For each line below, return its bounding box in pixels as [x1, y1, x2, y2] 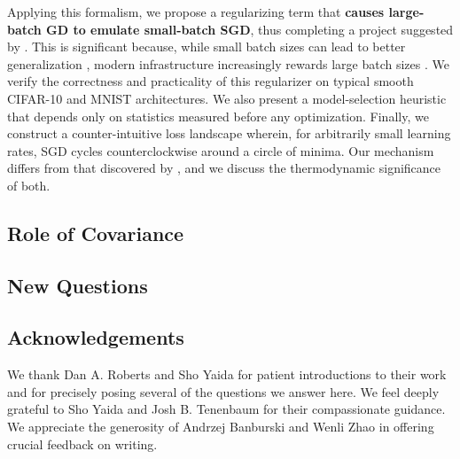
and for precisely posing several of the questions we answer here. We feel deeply [7, 382, 440, 401]
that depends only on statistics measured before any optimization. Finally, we [7, 106, 429, 125]
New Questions [7, 271, 148, 299]
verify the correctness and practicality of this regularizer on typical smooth [7, 72, 414, 90]
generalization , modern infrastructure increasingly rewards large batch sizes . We [7, 54, 449, 73]
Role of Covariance [7, 219, 184, 246]
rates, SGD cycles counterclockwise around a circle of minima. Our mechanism [7, 141, 434, 159]
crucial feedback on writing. [7, 434, 158, 453]
